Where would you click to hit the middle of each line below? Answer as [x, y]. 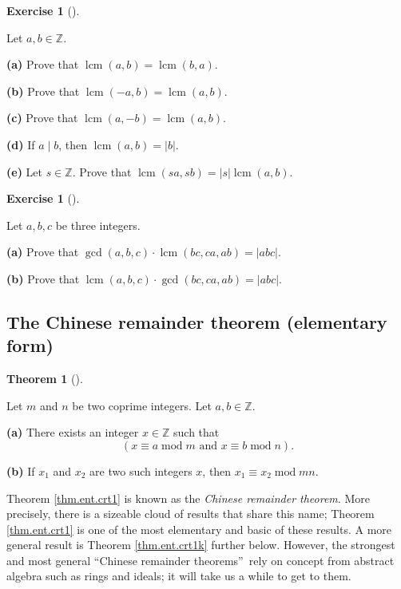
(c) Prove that [42, 118]
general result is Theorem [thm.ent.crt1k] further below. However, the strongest [201, 545]
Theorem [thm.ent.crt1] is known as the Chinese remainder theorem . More [188, 498]
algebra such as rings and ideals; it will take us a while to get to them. [179, 576]
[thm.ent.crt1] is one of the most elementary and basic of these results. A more [199, 529]
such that [197, 432]
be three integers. [98, 225]
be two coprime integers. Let [142, 405]
